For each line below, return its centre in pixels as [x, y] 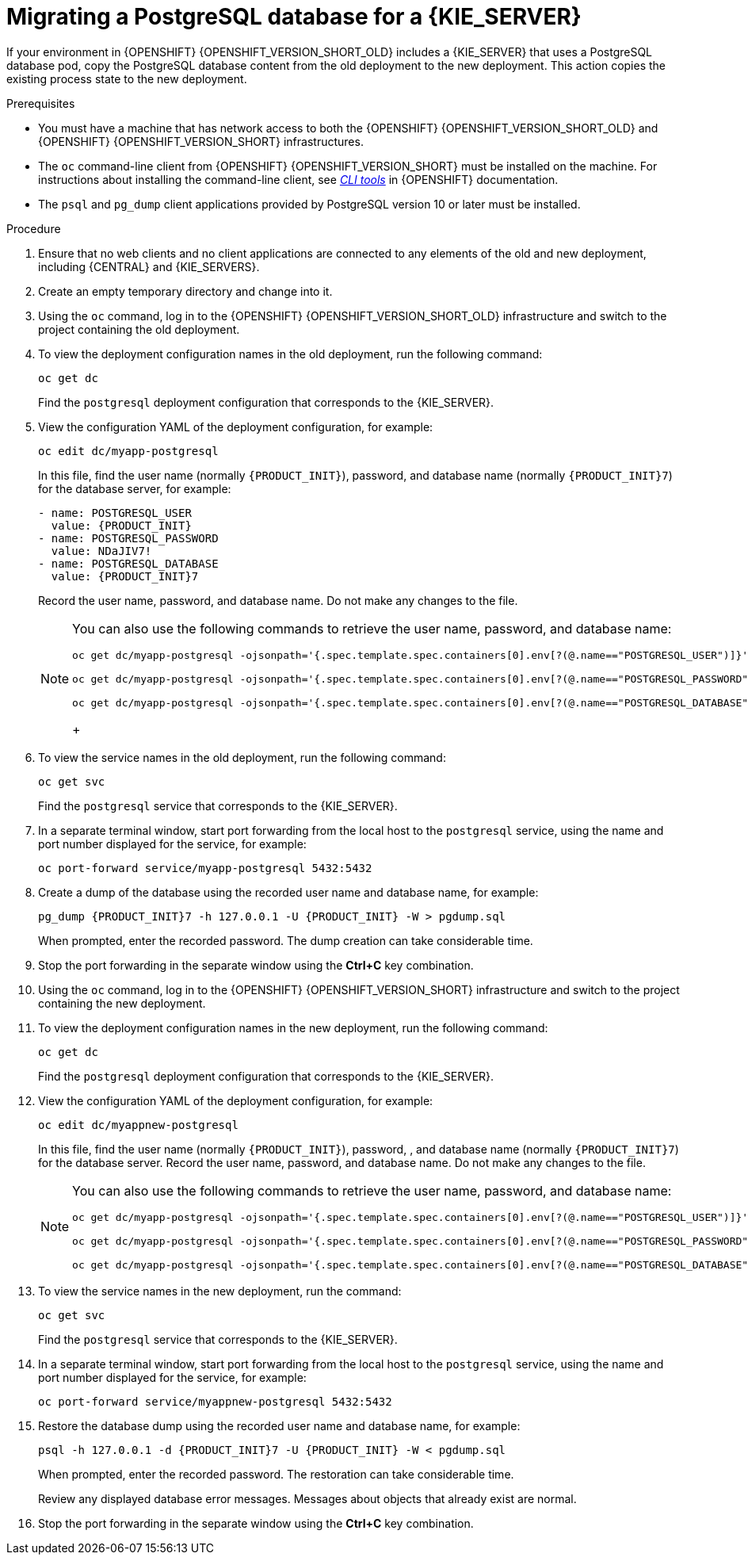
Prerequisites [41, 103]
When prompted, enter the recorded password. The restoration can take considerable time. [276, 1474]
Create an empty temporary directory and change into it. [185, 291]
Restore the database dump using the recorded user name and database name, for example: [279, 1425]
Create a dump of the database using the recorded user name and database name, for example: [288, 892]
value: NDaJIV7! [101, 551]
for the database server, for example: [135, 488]
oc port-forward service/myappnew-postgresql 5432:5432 [215, 1401]
